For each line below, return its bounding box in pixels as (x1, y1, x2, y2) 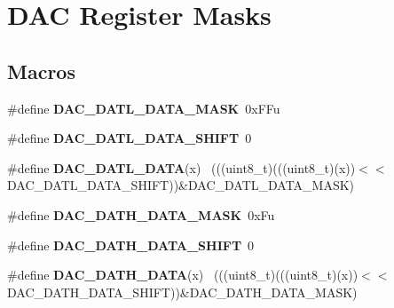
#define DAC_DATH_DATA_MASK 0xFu (7, 205, 275, 224)
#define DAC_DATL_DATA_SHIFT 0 (7, 129, 252, 147)
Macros (7, 57, 75, 84)
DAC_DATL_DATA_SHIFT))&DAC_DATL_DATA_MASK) (7, 176, 355, 194)
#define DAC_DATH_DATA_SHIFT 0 (7, 235, 255, 254)
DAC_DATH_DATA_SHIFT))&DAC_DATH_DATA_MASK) (7, 282, 358, 301)
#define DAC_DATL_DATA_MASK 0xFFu (7, 99, 280, 117)
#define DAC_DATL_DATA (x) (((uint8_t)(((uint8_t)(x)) (7, 158, 356, 177)
